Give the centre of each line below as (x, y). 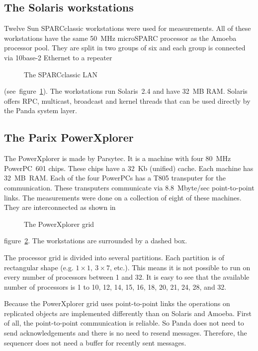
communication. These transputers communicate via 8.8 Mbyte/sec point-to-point (129, 187)
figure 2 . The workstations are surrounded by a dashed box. (96, 241)
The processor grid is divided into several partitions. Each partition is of (114, 257)
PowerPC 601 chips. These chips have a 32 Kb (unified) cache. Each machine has (129, 168)
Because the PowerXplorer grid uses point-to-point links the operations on (117, 303)
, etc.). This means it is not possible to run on (180, 267)
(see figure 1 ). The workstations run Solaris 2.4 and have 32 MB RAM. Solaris (126, 91)
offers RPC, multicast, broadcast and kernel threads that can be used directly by (127, 100)
